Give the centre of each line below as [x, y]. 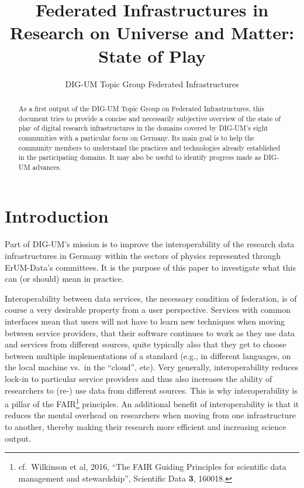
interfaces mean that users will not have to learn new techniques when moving [145, 321]
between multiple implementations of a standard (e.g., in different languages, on [148, 355]
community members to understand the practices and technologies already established [149, 147]
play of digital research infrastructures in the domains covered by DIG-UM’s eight [143, 128]
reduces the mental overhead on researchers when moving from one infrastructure [151, 415]
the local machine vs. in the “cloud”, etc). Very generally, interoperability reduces [152, 367]
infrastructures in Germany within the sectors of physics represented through [143, 256]
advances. [47, 167]
